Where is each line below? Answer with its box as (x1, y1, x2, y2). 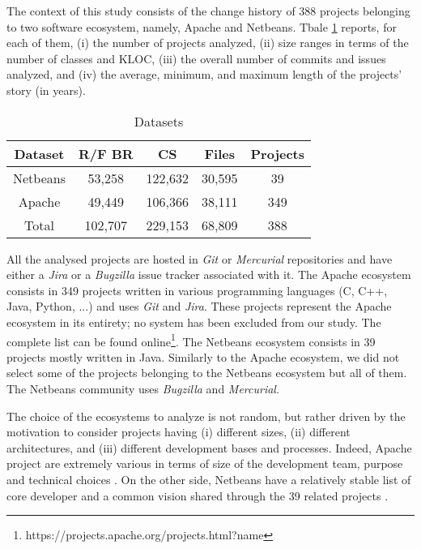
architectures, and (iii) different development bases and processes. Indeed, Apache (6, 439, 412, 456)
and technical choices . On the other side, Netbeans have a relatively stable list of (6, 470, 411, 487)
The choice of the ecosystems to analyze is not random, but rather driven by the (6, 407, 406, 424)
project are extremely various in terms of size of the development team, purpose (6, 455, 403, 472)
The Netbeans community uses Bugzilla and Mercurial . (6, 380, 279, 397)
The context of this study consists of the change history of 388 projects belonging (6, 2, 410, 19)
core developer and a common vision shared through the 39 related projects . (6, 487, 389, 504)
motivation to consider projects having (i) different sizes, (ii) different (6, 423, 351, 440)
